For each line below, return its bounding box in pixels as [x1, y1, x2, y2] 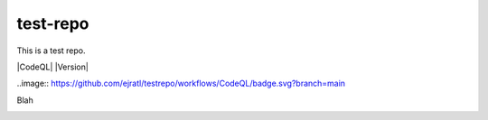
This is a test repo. [16, 45, 86, 56]
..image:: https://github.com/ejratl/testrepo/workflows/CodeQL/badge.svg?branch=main [16, 78, 346, 89]
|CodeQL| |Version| [16, 61, 89, 72]
